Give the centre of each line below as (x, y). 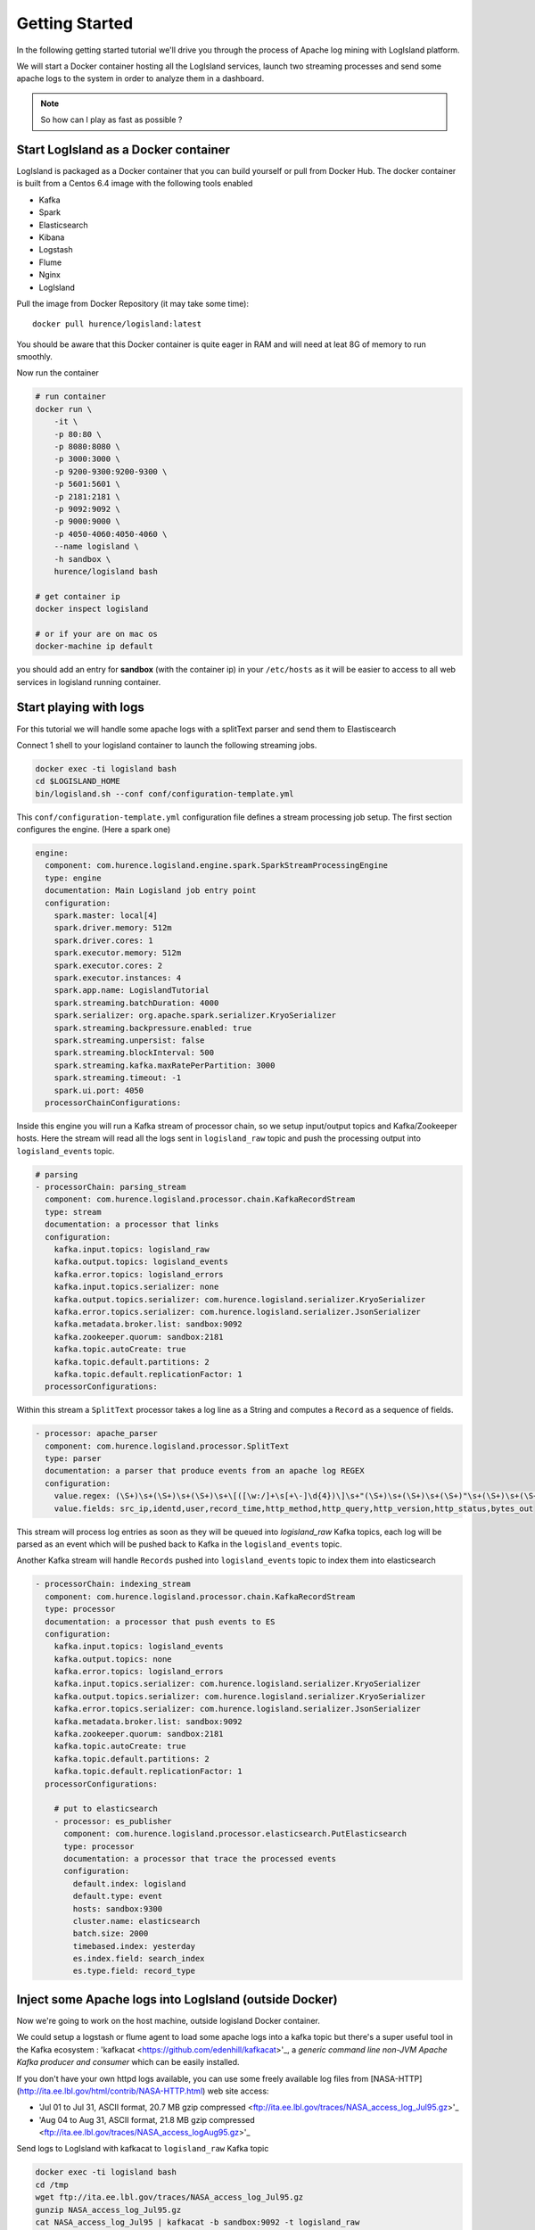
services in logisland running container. (89, 681)
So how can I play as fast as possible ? (111, 120)
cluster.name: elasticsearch (136, 1921)
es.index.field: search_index (139, 1959)
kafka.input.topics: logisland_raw (132, 1249)
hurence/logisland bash (106, 571)
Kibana (52, 237)
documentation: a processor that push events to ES (160, 1622)
